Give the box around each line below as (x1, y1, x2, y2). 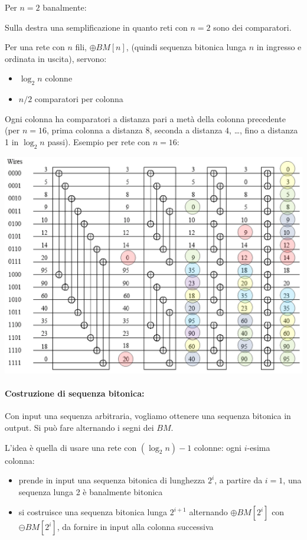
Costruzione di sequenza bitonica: (5, 387, 145, 400)
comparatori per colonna (34, 93, 123, 105)
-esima (247, 441, 270, 453)
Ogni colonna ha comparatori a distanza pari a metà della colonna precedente (5, 112, 286, 125)
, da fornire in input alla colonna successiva (57, 521, 214, 533)
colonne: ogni (194, 441, 241, 453)
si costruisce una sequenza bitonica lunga (18, 506, 167, 518)
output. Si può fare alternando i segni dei (5, 421, 154, 433)
